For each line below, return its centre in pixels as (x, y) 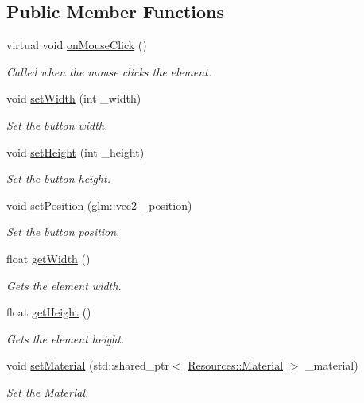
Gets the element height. (66, 338)
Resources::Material (236, 365)
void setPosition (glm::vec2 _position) (99, 205)
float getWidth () (48, 258)
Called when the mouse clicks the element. (109, 71)
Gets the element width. (64, 285)
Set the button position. (63, 232)
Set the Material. (48, 391)
